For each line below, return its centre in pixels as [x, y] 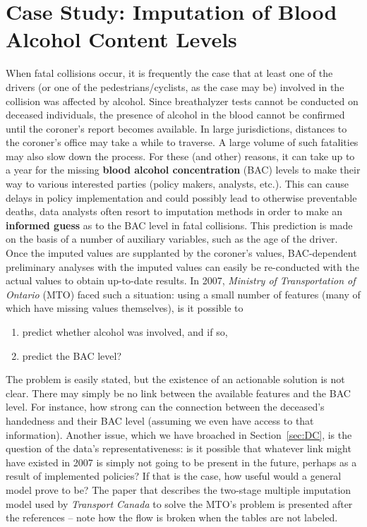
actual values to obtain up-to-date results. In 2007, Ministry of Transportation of [181, 280]
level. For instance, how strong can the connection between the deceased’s [165, 407]
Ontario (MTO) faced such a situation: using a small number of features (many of [183, 294]
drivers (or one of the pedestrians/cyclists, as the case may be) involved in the [175, 86]
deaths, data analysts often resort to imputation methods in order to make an [174, 211]
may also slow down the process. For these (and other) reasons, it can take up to [180, 156]
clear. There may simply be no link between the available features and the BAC [178, 393]
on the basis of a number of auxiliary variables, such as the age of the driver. [172, 239]
